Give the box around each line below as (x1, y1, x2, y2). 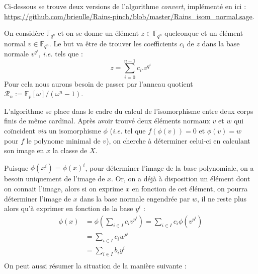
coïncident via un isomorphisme (4, 125, 101, 136)
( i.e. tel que (110, 125, 146, 136)
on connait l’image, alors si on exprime (4, 183, 124, 193)
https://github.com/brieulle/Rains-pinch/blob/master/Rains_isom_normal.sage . (4, 11, 254, 21)
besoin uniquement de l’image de (4, 173, 105, 184)
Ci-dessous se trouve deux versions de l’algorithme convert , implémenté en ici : (4, 1, 246, 11)
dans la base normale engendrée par (79, 193, 190, 203)
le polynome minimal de (26, 135, 101, 146)
